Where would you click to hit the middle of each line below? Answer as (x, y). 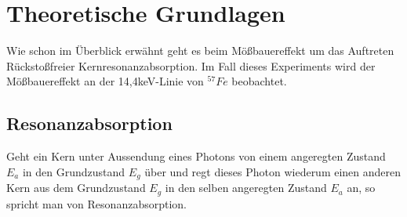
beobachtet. (259, 81)
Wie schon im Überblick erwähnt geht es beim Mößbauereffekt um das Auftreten (200, 51)
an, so (361, 188)
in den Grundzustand (74, 171)
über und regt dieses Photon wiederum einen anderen (273, 171)
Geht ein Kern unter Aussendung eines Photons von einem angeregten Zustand (196, 156)
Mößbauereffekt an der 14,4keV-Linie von (105, 81)
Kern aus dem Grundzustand (76, 188)
